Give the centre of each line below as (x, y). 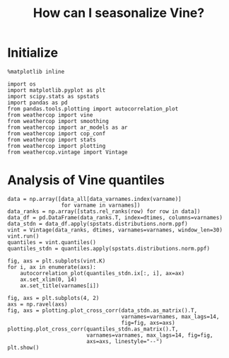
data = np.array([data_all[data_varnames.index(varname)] (94, 199)
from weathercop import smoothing (58, 121)
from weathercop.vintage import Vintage (68, 152)
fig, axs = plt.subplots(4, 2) (53, 298)
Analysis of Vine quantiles (86, 180)
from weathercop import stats (52, 139)
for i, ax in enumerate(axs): (52, 267)
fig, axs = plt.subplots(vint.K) (57, 261)
